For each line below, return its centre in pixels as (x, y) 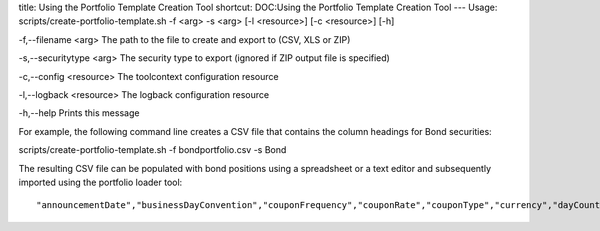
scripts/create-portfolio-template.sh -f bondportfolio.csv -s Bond (152, 150)
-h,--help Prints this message (79, 113)
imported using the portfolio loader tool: (100, 182)
